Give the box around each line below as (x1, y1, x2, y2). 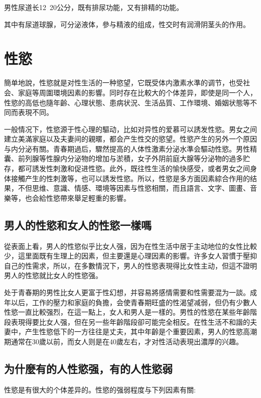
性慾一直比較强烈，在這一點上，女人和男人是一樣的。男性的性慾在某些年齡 (4, 307, 250, 317)
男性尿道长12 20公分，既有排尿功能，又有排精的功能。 (4, 2, 183, 12)
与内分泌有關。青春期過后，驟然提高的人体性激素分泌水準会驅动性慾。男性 (4, 143, 250, 154)
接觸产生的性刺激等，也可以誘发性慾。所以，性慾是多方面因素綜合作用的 (11, 173, 250, 183)
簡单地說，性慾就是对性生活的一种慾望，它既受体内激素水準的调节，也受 (4, 77, 243, 88)
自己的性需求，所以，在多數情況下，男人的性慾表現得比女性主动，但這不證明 (4, 260, 257, 271)
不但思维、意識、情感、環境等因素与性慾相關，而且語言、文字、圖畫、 (18, 183, 250, 193)
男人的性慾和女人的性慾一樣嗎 (4, 217, 152, 232)
